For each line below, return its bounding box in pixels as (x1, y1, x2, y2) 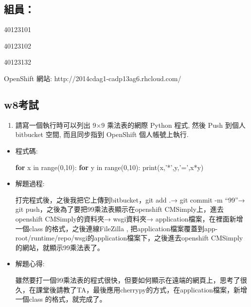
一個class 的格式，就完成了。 (15, 294, 107, 304)
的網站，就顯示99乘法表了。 (15, 242, 104, 252)
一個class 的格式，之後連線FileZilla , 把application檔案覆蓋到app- (15, 223, 218, 233)
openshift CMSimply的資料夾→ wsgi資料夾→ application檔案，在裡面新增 (15, 213, 243, 223)
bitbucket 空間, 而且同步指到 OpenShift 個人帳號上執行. (15, 129, 189, 139)
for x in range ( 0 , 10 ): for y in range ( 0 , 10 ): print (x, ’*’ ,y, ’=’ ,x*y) (15, 162, 204, 172)
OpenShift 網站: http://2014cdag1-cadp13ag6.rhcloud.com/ (4, 73, 181, 83)
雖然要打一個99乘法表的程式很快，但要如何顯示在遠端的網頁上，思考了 (15, 274, 240, 285)
